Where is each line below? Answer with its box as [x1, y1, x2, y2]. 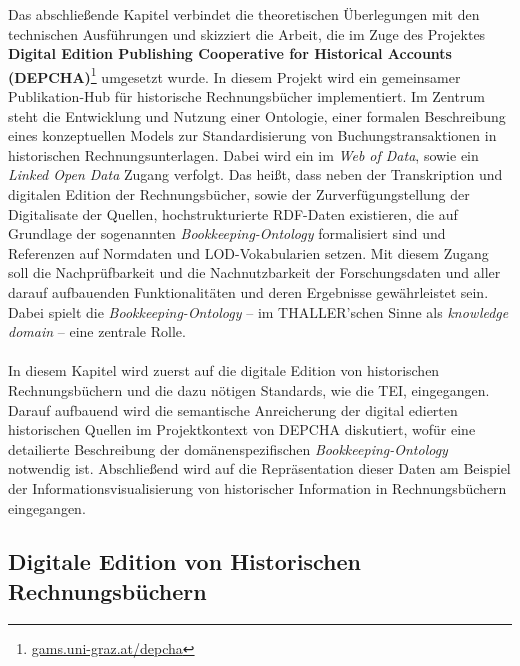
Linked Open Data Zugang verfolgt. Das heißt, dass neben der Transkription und [8, 164, 503, 185]
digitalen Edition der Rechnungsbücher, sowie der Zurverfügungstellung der [8, 184, 470, 204]
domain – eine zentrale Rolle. [8, 321, 186, 342]
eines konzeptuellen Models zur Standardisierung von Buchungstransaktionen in [8, 125, 497, 146]
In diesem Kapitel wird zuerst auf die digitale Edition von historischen [8, 360, 440, 381]
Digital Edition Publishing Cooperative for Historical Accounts [8, 43, 452, 64]
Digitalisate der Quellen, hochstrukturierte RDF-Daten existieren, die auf [8, 203, 458, 224]
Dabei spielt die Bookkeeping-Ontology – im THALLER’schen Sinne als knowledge [8, 301, 509, 322]
